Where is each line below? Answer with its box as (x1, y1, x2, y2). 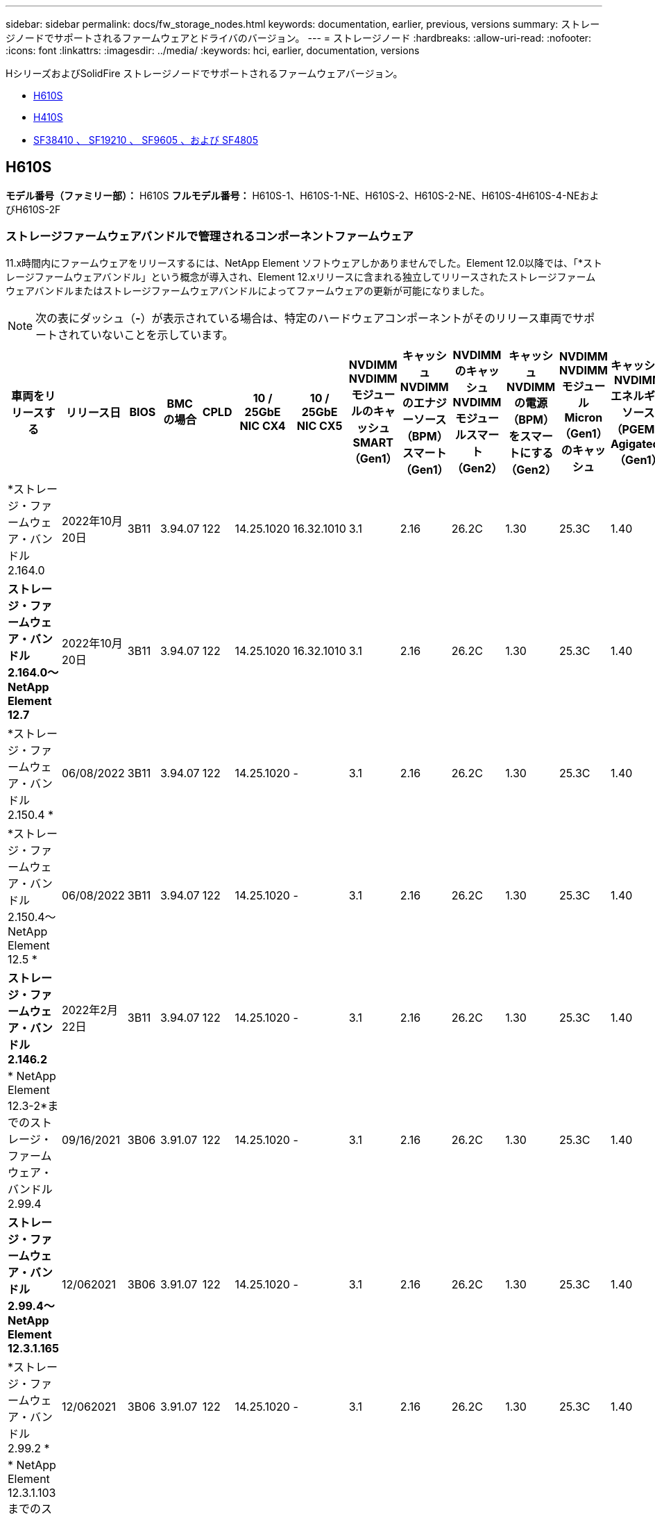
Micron (564, 410, 603, 424)
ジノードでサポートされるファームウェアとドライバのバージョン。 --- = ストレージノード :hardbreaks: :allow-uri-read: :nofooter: (6, 32, 592, 44)
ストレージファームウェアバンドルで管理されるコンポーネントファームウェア (6, 229, 414, 244)
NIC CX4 (239, 418, 286, 433)
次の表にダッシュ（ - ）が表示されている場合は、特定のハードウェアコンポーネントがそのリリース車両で (35, 310, 573, 325)
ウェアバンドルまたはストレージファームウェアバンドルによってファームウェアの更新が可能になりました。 (6, 284, 491, 297)
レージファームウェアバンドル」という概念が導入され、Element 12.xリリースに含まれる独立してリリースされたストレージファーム (6, 270, 596, 283)
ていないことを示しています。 (79, 327, 234, 342)
